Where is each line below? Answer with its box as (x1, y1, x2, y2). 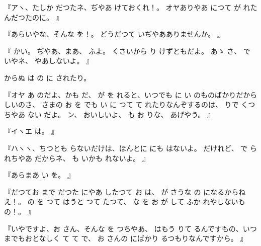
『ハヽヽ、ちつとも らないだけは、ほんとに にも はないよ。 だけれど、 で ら (4, 142, 257, 153)
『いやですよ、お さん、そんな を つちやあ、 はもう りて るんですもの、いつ (4, 223, 257, 233)
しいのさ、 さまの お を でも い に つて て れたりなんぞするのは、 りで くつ (4, 99, 255, 110)
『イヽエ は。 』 (4, 126, 58, 136)
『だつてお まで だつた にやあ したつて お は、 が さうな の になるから (4, 186, 239, 197)
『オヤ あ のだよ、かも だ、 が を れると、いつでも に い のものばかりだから (4, 89, 257, 100)
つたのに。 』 (18, 12, 63, 22)
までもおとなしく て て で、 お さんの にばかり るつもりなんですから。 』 (4, 233, 247, 243)
